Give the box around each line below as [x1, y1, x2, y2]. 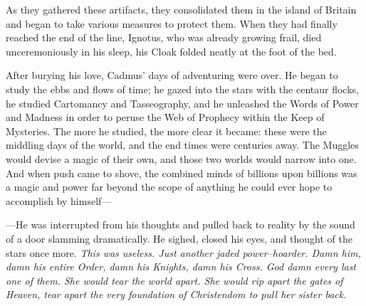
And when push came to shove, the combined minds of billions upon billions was [6, 165, 357, 180]
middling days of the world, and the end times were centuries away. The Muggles [6, 137, 359, 152]
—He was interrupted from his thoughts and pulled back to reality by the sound [6, 217, 355, 232]
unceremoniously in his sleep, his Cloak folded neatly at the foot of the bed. [6, 43, 337, 58]
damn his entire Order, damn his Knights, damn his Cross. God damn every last [6, 259, 357, 274]
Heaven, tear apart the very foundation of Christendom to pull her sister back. [6, 287, 347, 302]
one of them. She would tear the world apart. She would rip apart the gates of [6, 273, 343, 287]
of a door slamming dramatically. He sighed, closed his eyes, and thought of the [6, 231, 352, 246]
